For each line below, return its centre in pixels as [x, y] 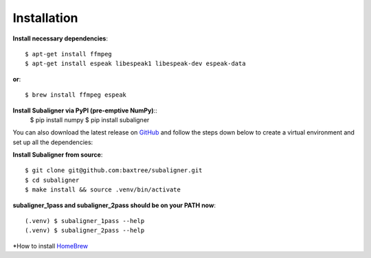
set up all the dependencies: [53, 142]
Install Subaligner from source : [58, 155]
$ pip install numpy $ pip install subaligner [90, 119]
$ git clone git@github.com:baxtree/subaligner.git [114, 171]
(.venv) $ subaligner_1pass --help [85, 221]
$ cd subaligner [52, 180]
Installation [45, 18]
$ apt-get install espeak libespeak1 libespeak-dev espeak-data [136, 64]
